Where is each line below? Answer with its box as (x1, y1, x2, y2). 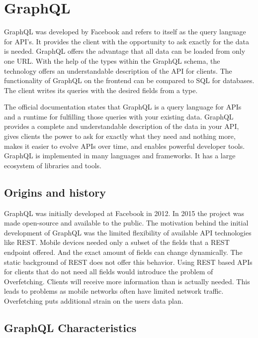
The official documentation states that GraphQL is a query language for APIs (4, 102, 242, 112)
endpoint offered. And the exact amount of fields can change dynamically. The (4, 247, 243, 257)
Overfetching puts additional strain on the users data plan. (4, 295, 183, 306)
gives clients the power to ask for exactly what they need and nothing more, (4, 131, 236, 141)
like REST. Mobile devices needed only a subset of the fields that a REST (4, 237, 230, 247)
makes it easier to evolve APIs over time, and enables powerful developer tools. (4, 140, 245, 151)
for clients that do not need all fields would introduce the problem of (4, 266, 213, 277)
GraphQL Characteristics (4, 320, 137, 335)
